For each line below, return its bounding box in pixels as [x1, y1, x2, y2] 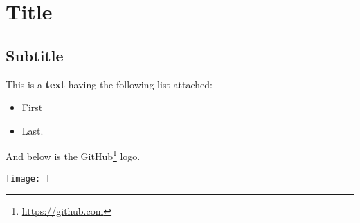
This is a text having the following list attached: [6, 77, 213, 91]
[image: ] [6, 173, 51, 184]
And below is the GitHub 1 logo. [6, 147, 141, 164]
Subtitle [6, 44, 64, 66]
